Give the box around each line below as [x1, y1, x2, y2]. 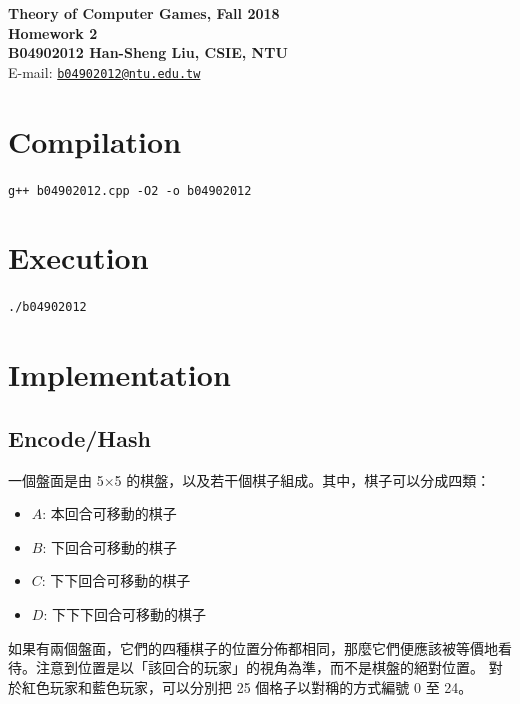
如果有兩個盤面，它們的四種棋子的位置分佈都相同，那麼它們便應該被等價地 [8, 637, 498, 658]
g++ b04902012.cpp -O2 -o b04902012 [8, 183, 252, 198]
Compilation [8, 120, 182, 161]
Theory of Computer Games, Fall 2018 [8, 3, 280, 23]
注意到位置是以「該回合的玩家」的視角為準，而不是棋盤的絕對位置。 [35, 657, 484, 678]
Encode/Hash [8, 422, 151, 453]
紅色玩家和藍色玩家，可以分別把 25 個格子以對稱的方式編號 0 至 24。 [21, 676, 473, 697]
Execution [8, 237, 149, 278]
